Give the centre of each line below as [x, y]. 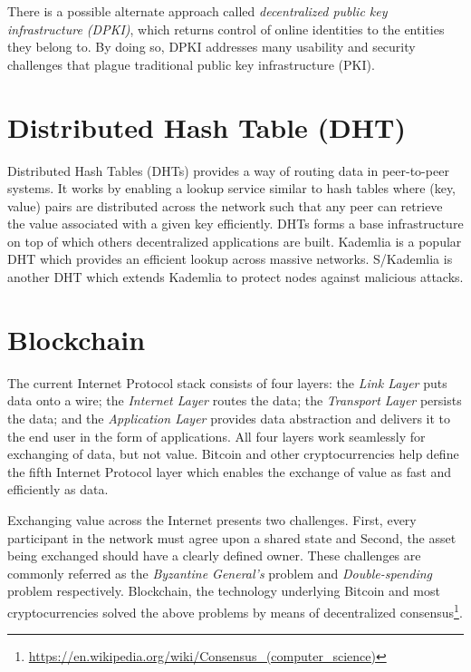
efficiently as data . [58, 489]
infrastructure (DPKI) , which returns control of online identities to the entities [226, 29]
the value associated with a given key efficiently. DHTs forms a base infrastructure [235, 224]
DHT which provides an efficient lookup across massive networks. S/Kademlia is [230, 259]
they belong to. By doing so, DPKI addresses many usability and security [211, 47]
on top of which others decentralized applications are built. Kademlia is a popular [235, 241]
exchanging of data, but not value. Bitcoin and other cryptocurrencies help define [233, 454]
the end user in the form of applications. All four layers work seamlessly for [216, 436]
